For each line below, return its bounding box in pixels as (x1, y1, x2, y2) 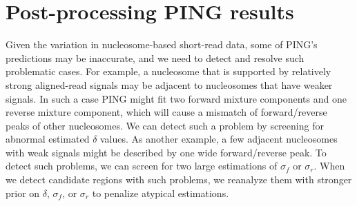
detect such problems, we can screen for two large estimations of (6, 158, 278, 173)
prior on (6, 185, 40, 200)
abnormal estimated (6, 132, 90, 146)
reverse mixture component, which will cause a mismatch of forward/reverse (6, 105, 327, 119)
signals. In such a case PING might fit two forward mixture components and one (6, 91, 347, 105)
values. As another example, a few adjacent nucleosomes (100, 132, 338, 146)
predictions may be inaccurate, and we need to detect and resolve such (6, 50, 305, 65)
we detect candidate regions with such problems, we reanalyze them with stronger (6, 172, 352, 187)
